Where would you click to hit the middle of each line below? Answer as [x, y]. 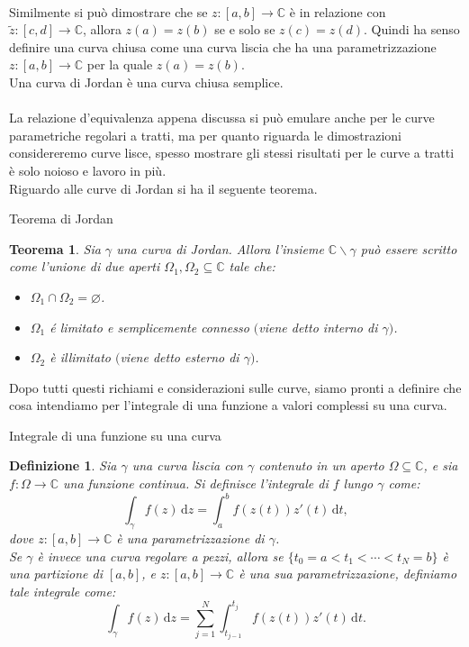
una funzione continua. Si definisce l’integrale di [196, 483]
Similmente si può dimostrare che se [108, 11]
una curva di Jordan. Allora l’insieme [220, 248]
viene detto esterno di [180, 357]
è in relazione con [338, 11]
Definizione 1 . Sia [63, 465]
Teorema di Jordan [61, 219]
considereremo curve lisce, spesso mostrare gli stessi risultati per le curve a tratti [232, 153]
